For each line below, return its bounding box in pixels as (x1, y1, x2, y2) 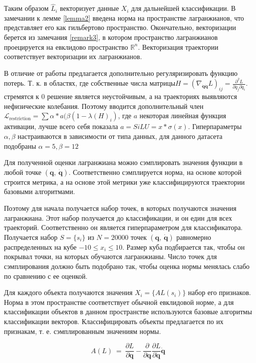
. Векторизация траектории (138, 41, 219, 52)
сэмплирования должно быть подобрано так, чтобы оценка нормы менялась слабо (4, 261, 250, 271)
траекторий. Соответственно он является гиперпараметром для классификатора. (4, 222, 243, 232)
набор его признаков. (188, 287, 251, 297)
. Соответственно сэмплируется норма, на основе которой (68, 166, 242, 177)
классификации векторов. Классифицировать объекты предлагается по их (4, 316, 224, 326)
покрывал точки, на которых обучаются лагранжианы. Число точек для (4, 251, 217, 262)
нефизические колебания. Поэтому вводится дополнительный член (4, 100, 204, 111)
